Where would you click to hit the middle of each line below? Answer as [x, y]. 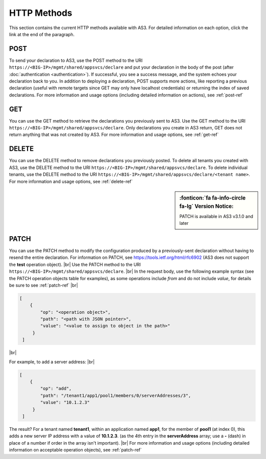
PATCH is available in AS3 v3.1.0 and [216, 216]
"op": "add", [56, 389]
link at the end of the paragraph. [42, 34]
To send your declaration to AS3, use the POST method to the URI [76, 60]
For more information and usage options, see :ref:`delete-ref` [71, 181]
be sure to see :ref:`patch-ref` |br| [44, 285]
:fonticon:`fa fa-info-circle [213, 198]
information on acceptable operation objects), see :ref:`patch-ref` [76, 450]
